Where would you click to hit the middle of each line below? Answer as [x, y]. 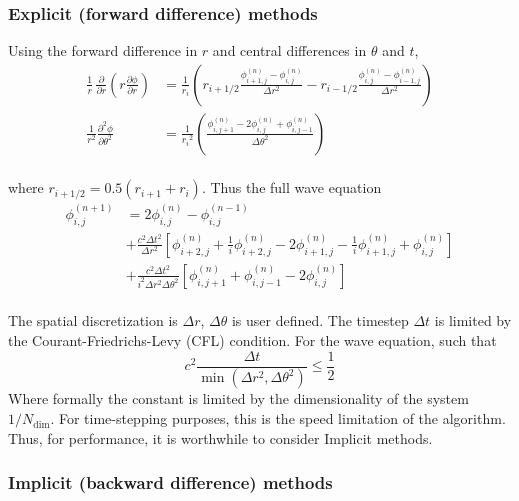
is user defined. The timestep [320, 320]
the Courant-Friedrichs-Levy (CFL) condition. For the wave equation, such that [252, 339]
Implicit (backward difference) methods [170, 482]
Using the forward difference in [103, 50]
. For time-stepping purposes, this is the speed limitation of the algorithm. [278, 418]
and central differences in [289, 50]
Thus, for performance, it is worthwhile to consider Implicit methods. [220, 437]
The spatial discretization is [93, 320]
